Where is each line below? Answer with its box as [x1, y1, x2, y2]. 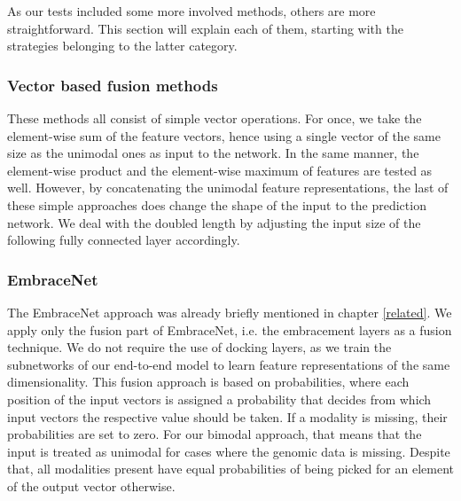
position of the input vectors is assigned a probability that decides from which [7, 389, 432, 408]
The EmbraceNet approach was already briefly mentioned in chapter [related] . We [7, 302, 452, 321]
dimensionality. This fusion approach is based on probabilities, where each [7, 372, 410, 391]
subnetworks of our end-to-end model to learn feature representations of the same [7, 355, 450, 373]
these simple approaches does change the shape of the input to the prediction [7, 195, 426, 214]
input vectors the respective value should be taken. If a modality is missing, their [7, 407, 448, 426]
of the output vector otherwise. [7, 476, 176, 495]
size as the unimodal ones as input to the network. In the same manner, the [7, 144, 419, 162]
